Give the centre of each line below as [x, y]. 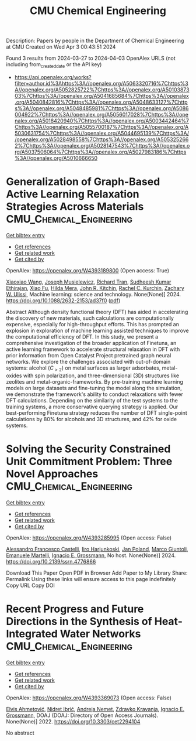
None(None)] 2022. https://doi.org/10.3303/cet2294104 [73, 721]
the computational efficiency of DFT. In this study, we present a [82, 337]
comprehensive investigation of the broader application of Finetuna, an [91, 343]
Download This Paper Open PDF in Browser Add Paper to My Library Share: [97, 573]
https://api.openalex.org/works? [53, 77]
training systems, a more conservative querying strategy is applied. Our [92, 407]
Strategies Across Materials [75, 207]
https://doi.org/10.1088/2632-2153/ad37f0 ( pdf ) [63, 301]
